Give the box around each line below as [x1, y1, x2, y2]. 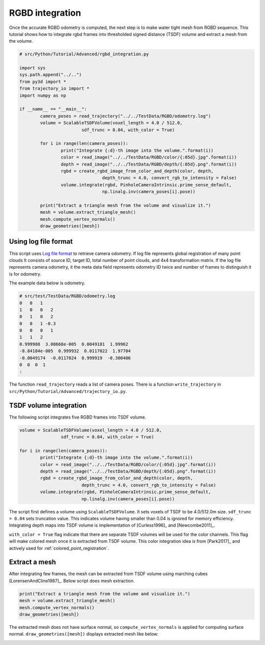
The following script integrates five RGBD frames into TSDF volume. [9, 414, 147, 420]
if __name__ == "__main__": [19, 106, 87, 112]
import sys [19, 65, 46, 71]
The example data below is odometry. [9, 280, 85, 286]
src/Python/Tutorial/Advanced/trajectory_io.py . [9, 388, 127, 394]
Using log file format [9, 237, 73, 246]
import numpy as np [19, 92, 66, 98]
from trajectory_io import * [19, 86, 90, 91]
